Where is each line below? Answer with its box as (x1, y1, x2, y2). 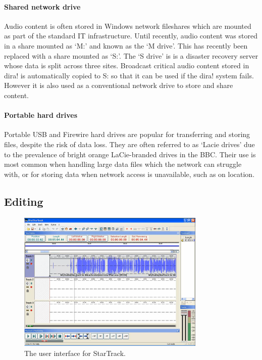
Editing (4, 193, 43, 209)
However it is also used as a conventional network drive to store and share (4, 80, 233, 91)
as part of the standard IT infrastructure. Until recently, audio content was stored (4, 30, 257, 41)
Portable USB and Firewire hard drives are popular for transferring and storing (4, 129, 250, 140)
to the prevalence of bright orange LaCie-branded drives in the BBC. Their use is (4, 149, 256, 159)
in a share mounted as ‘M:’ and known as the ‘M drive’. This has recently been (4, 40, 248, 51)
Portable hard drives (4, 110, 78, 120)
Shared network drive (4, 1, 81, 12)
